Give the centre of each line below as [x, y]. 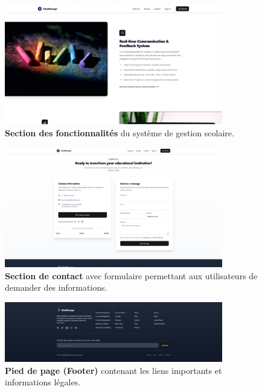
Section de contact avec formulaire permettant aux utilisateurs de [131, 275]
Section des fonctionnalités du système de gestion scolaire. [120, 133]
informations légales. [43, 382]
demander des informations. [56, 287]
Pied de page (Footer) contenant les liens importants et [113, 370]
